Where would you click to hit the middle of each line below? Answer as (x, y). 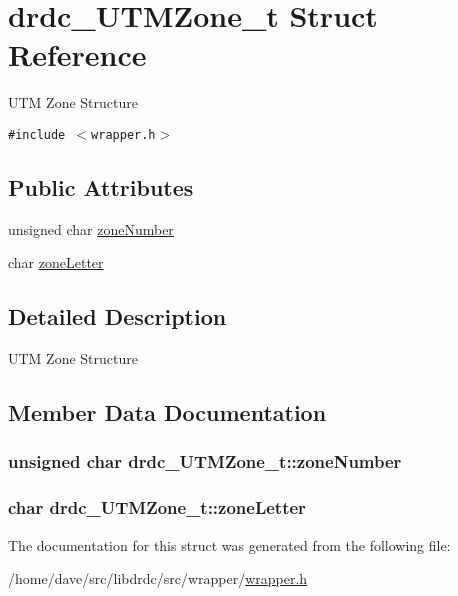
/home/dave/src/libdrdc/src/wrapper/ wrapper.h (158, 578)
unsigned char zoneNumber (91, 228)
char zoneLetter (56, 262)
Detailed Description (117, 316)
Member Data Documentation (167, 412)
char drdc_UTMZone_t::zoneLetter (157, 507)
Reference (77, 54)
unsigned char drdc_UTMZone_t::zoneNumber (205, 461)
